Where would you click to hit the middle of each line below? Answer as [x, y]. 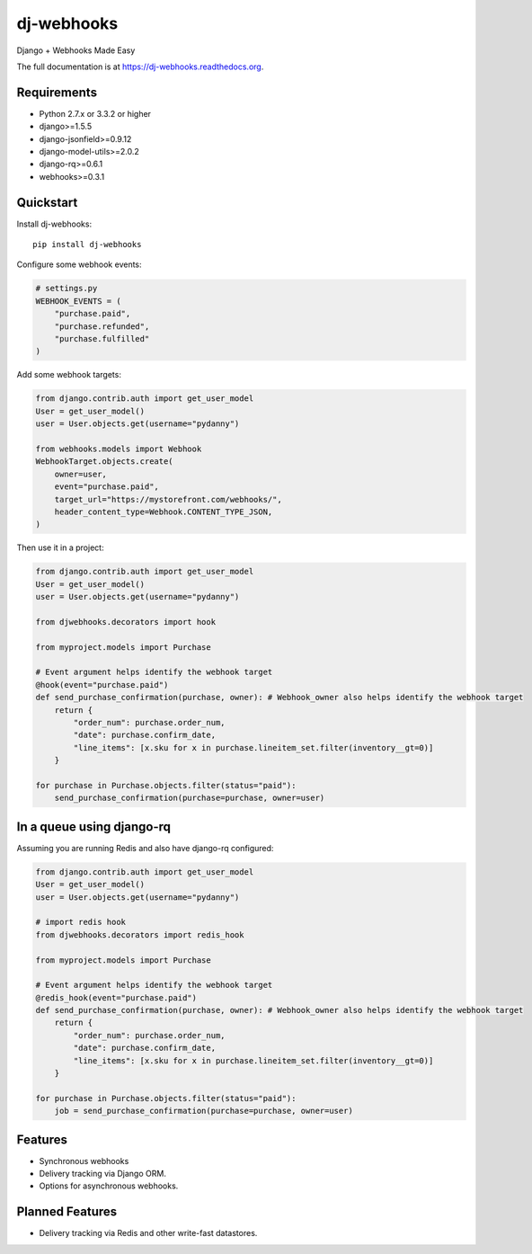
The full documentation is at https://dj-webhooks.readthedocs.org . [140, 67]
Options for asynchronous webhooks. [109, 1186]
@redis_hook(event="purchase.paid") [116, 997]
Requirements [57, 92]
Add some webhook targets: [69, 375]
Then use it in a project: [60, 547]
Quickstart [47, 202]
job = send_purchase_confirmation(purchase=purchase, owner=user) [204, 1111]
